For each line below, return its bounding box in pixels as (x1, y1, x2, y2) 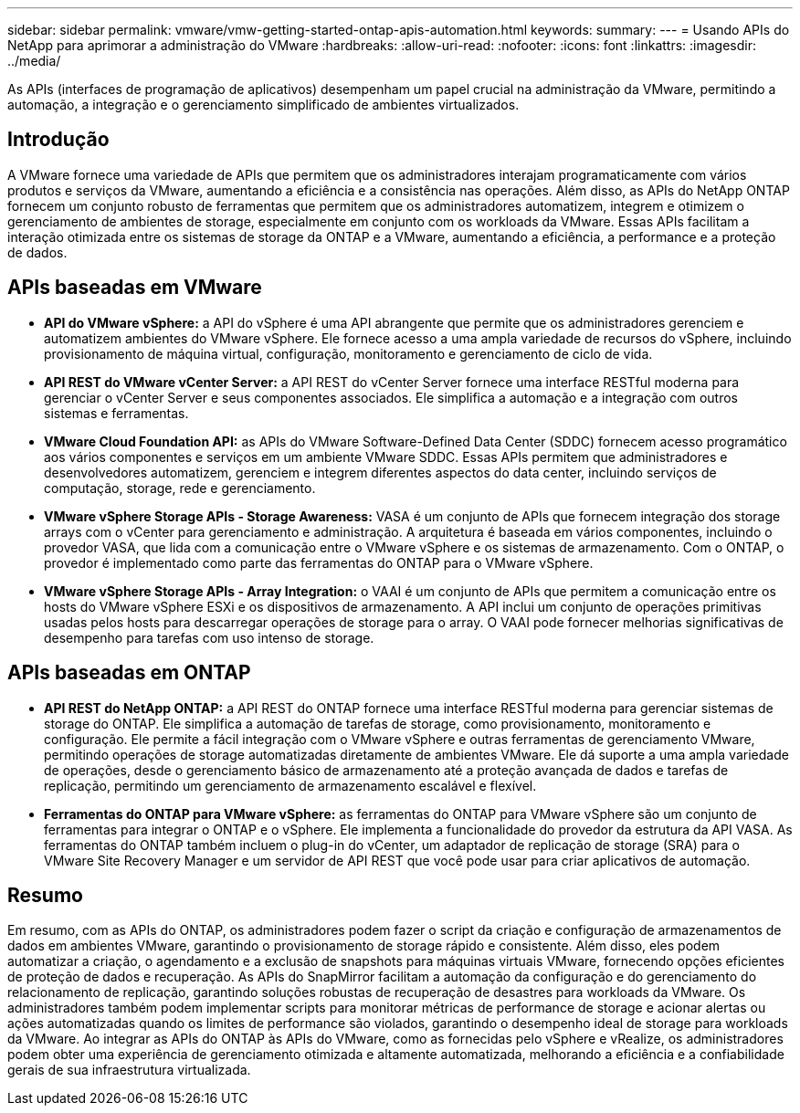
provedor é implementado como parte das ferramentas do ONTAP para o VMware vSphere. (44, 554, 594, 571)
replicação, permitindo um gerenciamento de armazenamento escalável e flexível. (44, 777, 537, 793)
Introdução (7, 128, 110, 152)
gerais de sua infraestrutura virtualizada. (7, 1062, 251, 1078)
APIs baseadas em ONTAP (7, 661, 251, 685)
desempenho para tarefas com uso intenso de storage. (44, 629, 374, 646)
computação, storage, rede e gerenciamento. (44, 479, 316, 496)
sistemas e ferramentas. (44, 404, 189, 421)
